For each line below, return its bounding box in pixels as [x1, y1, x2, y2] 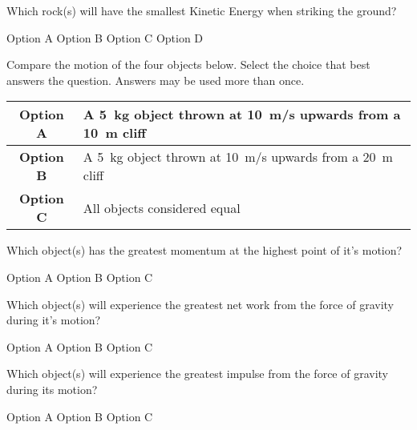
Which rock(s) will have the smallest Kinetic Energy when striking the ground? [6, 2, 397, 18]
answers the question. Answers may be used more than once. [6, 71, 305, 88]
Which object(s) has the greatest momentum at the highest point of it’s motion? [6, 242, 403, 259]
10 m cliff [83, 123, 147, 143]
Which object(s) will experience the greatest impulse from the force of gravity [6, 365, 389, 382]
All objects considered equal [83, 198, 241, 217]
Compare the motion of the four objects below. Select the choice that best [6, 56, 370, 73]
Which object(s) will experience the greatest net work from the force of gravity [6, 295, 394, 312]
